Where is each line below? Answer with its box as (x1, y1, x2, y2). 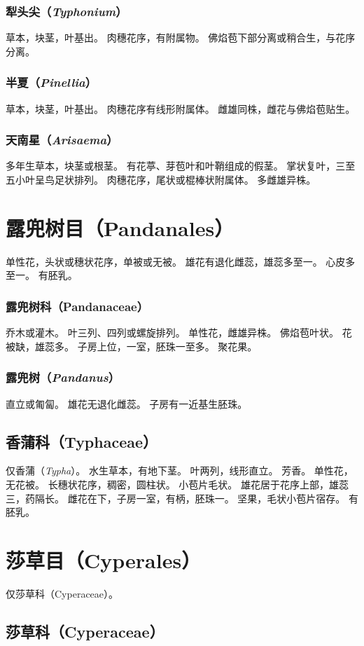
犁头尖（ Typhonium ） (6, 2, 127, 20)
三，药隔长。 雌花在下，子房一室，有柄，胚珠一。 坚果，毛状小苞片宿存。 (6, 490, 346, 505)
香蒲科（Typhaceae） (6, 430, 158, 452)
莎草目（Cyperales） (6, 545, 202, 574)
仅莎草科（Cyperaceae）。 (6, 586, 119, 600)
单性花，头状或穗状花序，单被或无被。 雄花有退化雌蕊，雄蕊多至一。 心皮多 (6, 254, 356, 268)
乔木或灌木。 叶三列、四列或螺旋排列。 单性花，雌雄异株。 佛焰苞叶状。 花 (6, 325, 352, 340)
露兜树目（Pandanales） (6, 213, 234, 242)
